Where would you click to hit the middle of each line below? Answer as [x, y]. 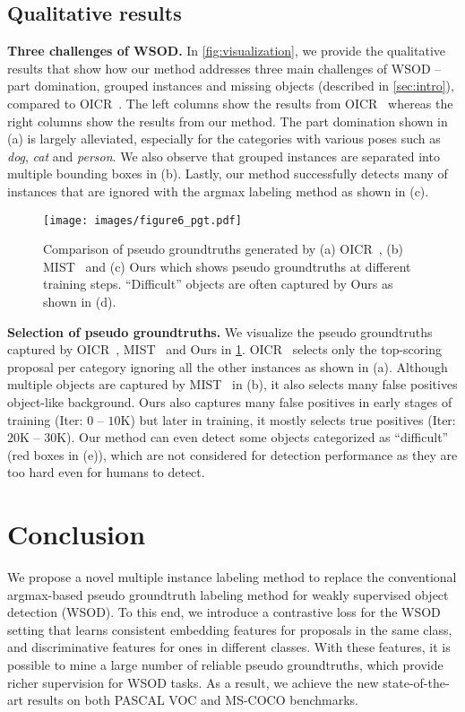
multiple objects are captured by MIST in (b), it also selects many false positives [232, 384]
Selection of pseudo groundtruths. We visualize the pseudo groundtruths [220, 331]
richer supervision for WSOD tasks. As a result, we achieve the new [193, 682]
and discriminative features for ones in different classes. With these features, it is [229, 647]
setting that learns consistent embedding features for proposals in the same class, [230, 629]
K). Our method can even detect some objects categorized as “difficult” [253, 437]
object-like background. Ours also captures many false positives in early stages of [230, 401]
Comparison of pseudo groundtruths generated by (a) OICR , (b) [223, 249]
